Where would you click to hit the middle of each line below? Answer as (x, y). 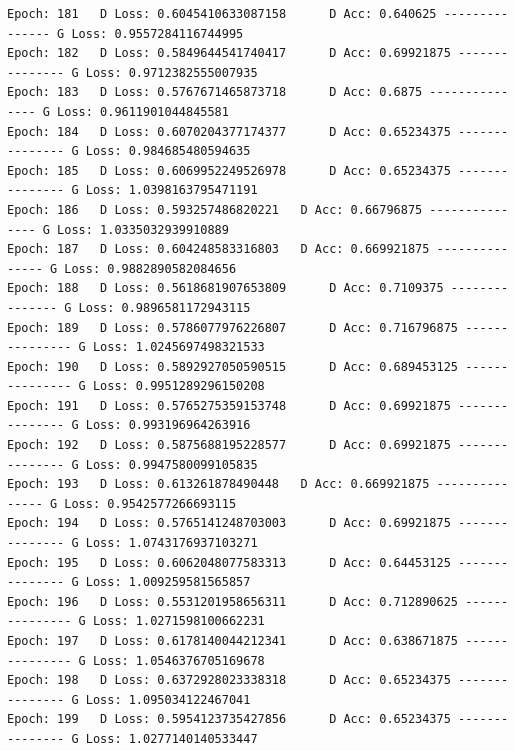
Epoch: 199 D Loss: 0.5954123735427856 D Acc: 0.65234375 (229, 719)
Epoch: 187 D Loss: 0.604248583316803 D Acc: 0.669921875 (218, 249)
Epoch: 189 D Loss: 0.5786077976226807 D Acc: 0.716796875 (233, 327)
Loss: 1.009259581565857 (168, 582)
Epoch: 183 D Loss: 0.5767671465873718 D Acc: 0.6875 (215, 92)
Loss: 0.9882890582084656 (150, 268)
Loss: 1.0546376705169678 (178, 660)
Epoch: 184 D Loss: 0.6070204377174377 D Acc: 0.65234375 (229, 131)
